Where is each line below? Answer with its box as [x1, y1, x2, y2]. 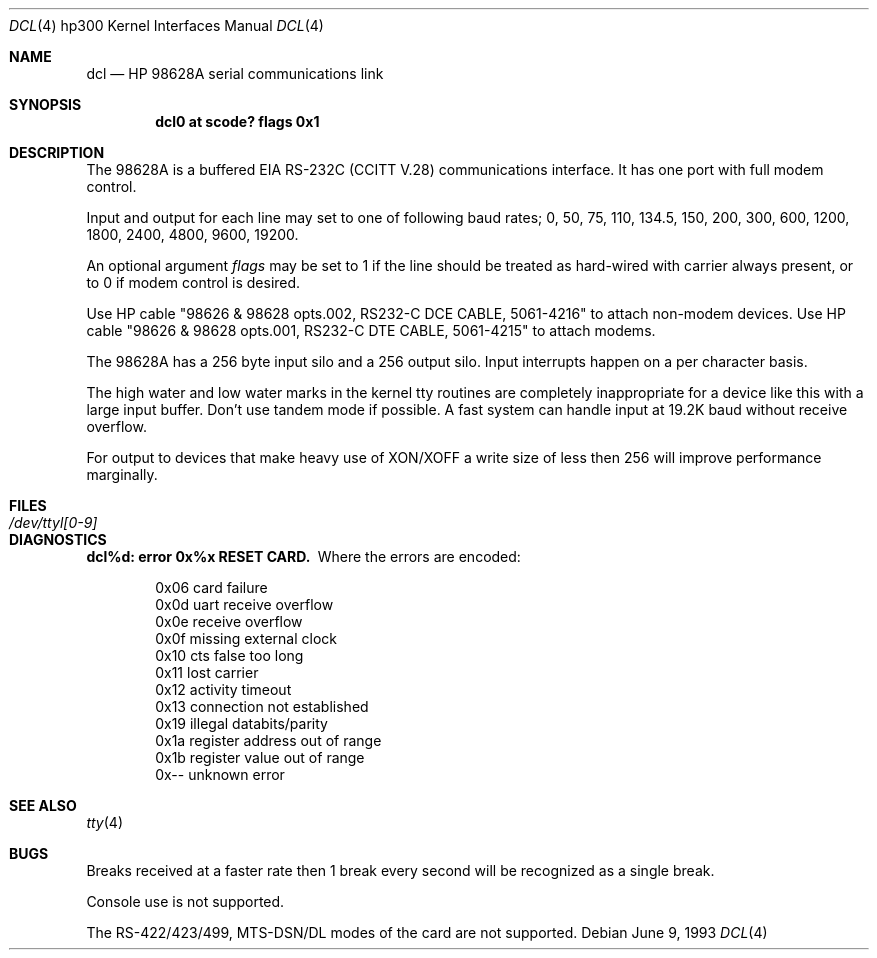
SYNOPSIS [9, 96, 82, 113]
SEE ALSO [9, 797, 77, 814]
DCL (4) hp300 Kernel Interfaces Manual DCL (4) [9, 17, 324, 34]
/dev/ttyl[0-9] [9, 514, 98, 531]
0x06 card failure [155, 579, 268, 596]
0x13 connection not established [155, 698, 369, 715]
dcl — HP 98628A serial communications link [86, 65, 384, 82]
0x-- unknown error [155, 766, 285, 783]
